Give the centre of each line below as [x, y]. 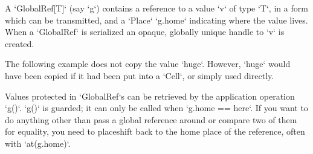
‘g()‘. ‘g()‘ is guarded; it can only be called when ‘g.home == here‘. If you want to [156, 108]
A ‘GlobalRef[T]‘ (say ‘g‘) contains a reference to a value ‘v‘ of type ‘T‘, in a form [156, 8]
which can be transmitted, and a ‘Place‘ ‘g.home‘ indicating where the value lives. [156, 20]
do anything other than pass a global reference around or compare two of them [151, 119]
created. [20, 43]
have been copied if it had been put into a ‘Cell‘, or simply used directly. [140, 75]
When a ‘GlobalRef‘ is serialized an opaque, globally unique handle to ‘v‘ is [145, 32]
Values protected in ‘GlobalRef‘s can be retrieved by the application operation [150, 96]
